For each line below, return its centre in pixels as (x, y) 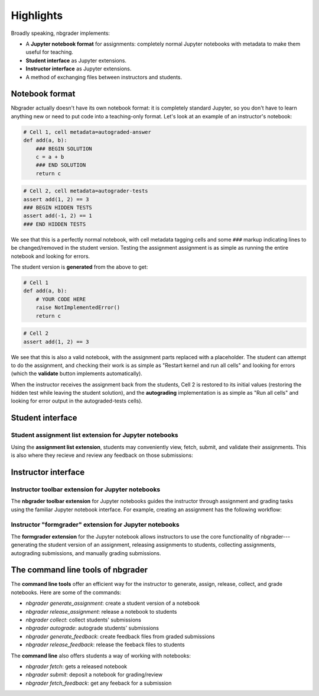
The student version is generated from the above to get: (79, 267)
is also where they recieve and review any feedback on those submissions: (102, 455)
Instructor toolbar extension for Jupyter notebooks (86, 489)
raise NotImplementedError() (78, 307)
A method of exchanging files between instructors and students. (104, 77)
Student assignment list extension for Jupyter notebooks (95, 435)
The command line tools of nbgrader (79, 570)
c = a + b (50, 157)
